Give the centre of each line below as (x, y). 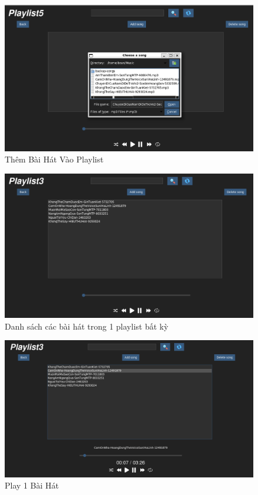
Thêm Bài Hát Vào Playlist (54, 159)
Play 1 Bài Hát (32, 485)
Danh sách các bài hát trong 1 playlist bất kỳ (86, 326)
